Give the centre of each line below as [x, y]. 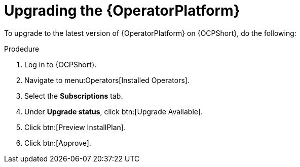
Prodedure [22, 49]
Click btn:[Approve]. [58, 143]
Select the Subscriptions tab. [74, 96]
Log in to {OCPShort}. [61, 64]
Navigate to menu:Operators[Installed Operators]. [107, 80]
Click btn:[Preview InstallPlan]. [75, 127]
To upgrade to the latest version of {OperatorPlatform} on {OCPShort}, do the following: [150, 33]
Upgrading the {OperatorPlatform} [122, 11]
